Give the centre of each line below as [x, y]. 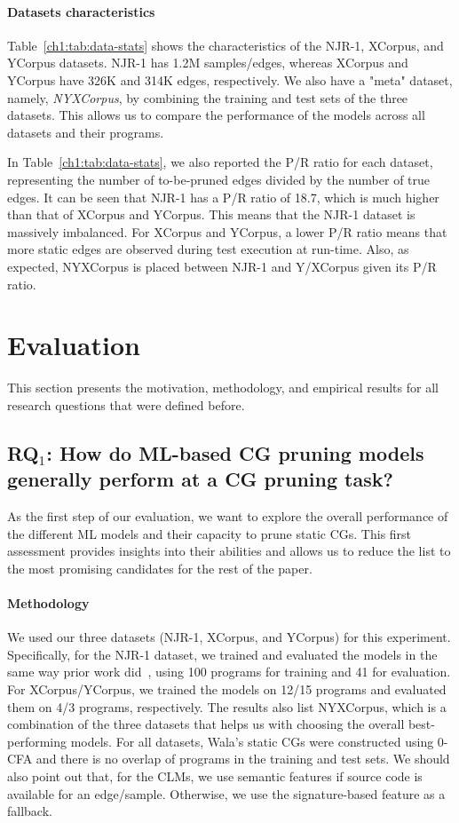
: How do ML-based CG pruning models [235, 452]
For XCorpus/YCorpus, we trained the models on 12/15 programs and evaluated [227, 688]
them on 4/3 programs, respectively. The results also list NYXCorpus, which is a [227, 706]
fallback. [30, 811]
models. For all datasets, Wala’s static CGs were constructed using [252, 741]
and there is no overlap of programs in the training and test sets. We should [243, 759]
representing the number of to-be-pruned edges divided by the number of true [219, 179]
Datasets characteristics [81, 11]
